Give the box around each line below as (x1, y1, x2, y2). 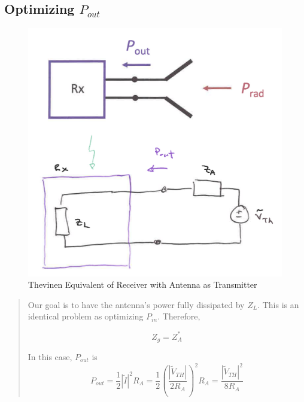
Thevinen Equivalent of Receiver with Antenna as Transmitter (28, 278, 257, 291)
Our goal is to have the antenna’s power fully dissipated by (28, 298, 245, 310)
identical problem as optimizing (28, 310, 144, 322)
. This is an (257, 298, 299, 310)
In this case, (28, 351, 72, 363)
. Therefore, (157, 310, 200, 322)
